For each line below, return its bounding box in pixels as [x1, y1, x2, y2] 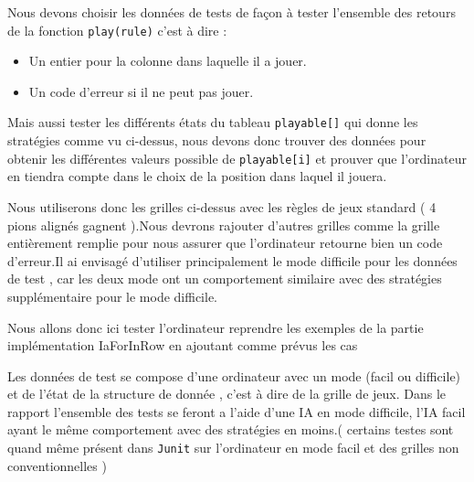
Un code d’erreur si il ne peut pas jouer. [28, 81, 254, 101]
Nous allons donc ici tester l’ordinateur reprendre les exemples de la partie [7, 317, 424, 337]
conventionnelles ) [7, 455, 107, 475]
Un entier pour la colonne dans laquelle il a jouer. [28, 51, 307, 70]
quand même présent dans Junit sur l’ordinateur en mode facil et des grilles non [7, 438, 459, 457]
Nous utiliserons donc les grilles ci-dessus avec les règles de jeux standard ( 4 [7, 197, 437, 216]
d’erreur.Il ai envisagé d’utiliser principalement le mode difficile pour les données [7, 251, 458, 270]
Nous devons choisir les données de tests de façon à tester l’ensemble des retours [7, 3, 456, 21]
